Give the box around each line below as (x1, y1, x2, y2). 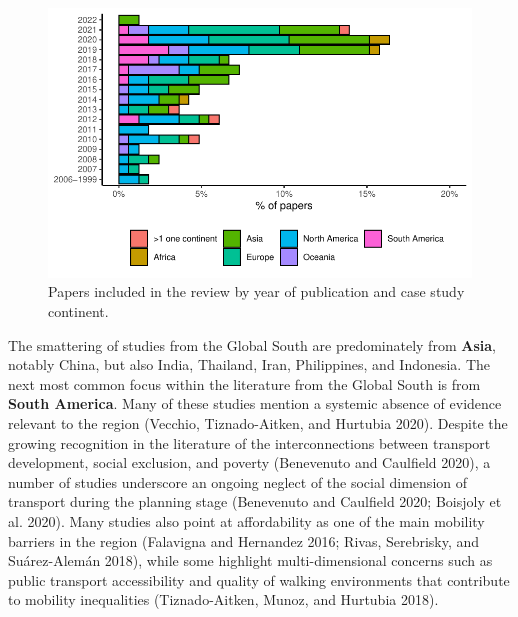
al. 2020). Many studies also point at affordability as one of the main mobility (8, 510, 485, 531)
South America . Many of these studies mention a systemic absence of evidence (8, 393, 502, 414)
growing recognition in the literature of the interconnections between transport (8, 432, 491, 453)
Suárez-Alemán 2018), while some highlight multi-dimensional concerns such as (8, 550, 493, 571)
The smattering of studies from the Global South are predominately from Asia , (8, 334, 496, 355)
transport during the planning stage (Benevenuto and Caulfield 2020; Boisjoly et (8, 491, 502, 512)
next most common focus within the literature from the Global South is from (8, 373, 481, 394)
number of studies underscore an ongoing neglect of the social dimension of (8, 471, 468, 492)
